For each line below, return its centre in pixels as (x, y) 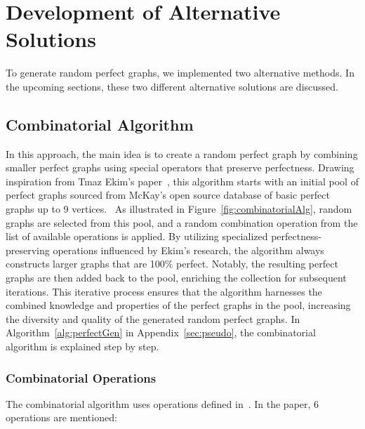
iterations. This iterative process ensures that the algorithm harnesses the (164, 291)
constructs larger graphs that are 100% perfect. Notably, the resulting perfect (172, 264)
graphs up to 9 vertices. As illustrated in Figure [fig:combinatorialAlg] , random (179, 209)
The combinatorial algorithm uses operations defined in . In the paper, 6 (162, 403)
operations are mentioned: (61, 417)
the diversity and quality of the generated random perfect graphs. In (153, 318)
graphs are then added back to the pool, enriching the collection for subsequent (176, 278)
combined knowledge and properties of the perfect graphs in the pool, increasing (178, 305)
